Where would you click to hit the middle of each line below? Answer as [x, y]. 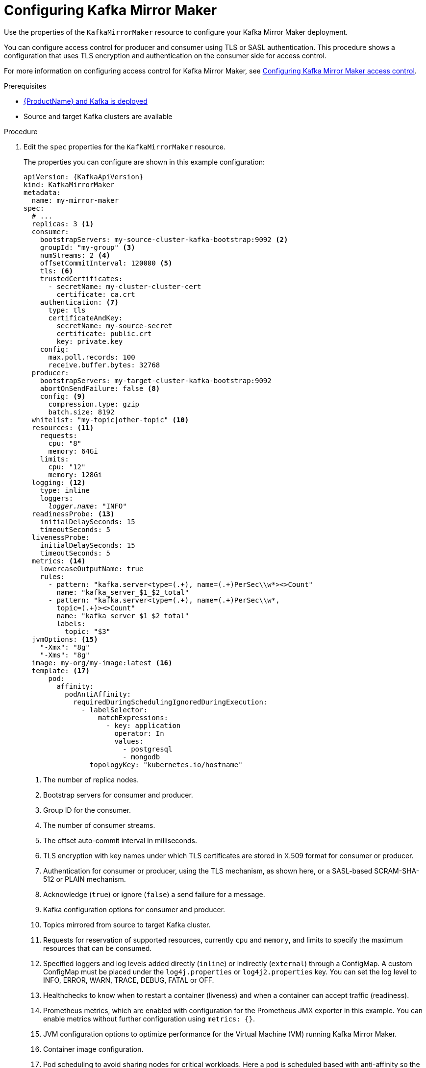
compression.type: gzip [94, 404]
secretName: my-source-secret [114, 326]
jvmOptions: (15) [65, 639]
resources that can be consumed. [98, 948]
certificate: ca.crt [96, 294]
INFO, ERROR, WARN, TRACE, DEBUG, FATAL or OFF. [129, 980]
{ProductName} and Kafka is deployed [86, 101]
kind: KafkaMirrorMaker [69, 184]
